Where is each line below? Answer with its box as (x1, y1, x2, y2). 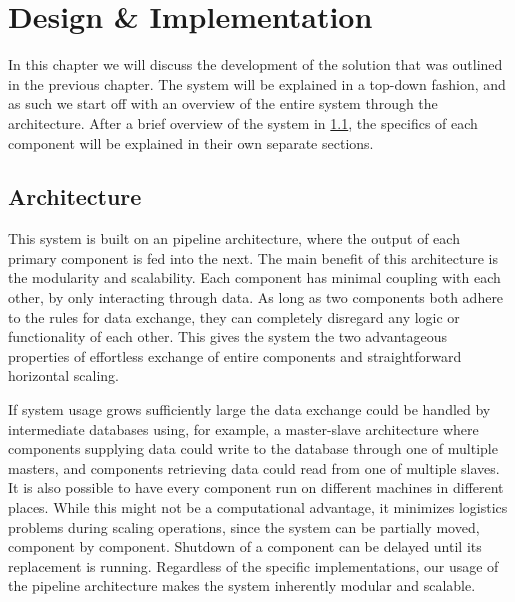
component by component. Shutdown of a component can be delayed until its (8, 536, 482, 557)
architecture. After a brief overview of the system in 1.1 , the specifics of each (8, 112, 478, 133)
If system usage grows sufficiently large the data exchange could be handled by (8, 399, 491, 420)
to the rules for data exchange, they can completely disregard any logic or (8, 306, 460, 327)
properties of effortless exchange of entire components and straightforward (8, 345, 462, 366)
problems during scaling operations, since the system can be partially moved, (8, 516, 480, 537)
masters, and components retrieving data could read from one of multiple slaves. (8, 457, 500, 478)
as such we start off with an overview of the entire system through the (8, 93, 438, 114)
